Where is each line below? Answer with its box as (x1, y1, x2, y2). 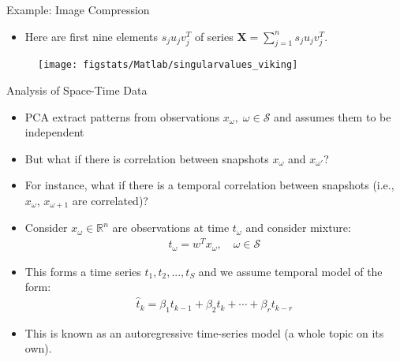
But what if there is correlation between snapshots (24, 150, 269, 166)
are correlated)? (72, 192, 148, 209)
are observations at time (112, 219, 230, 236)
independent (24, 124, 84, 140)
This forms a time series (24, 263, 141, 279)
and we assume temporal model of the (198, 263, 383, 279)
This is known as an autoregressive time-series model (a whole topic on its (24, 324, 384, 341)
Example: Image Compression (6, 2, 150, 17)
